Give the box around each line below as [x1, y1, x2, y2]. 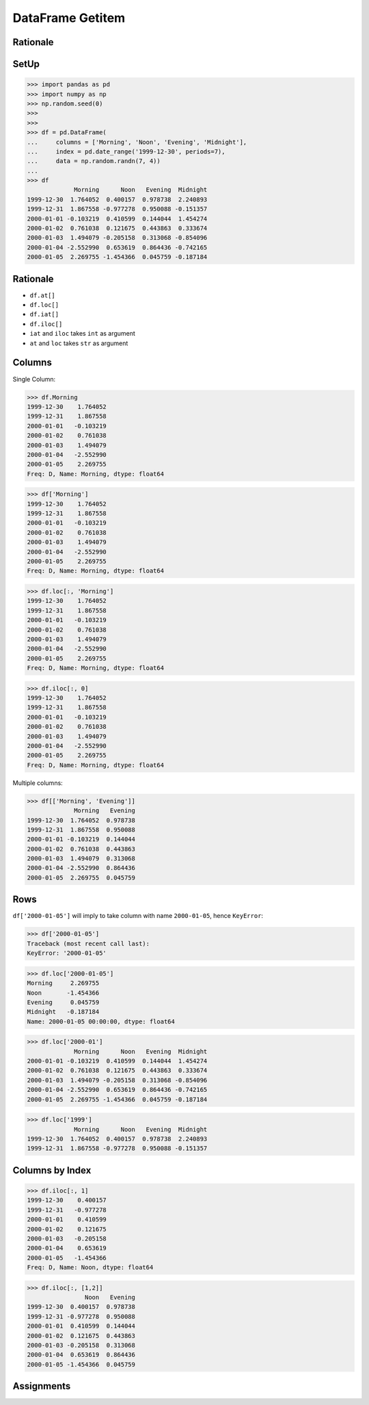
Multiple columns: [12, 778, 63, 787]
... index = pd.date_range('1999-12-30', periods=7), [27, 147, 225, 156]
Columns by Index [12, 1165, 92, 1176]
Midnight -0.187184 [27, 1008, 100, 1016]
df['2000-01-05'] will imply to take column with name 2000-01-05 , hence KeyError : [12, 912, 263, 920]
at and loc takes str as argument [29, 339, 128, 347]
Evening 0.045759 [27, 998, 100, 1006]
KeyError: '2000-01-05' [27, 949, 107, 957]
